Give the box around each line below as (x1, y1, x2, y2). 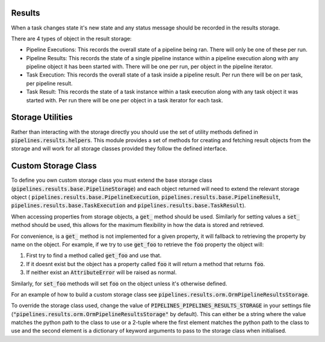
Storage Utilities (11, 112, 73, 123)
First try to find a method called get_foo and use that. (26, 252, 162, 259)
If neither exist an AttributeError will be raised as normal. (26, 269, 177, 276)
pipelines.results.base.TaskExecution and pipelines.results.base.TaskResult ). (11, 202, 246, 209)
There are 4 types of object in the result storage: (11, 35, 132, 42)
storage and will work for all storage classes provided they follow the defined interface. (11, 145, 227, 152)
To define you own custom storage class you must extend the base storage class (11, 176, 212, 184)
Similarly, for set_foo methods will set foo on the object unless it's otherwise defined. (11, 280, 227, 287)
